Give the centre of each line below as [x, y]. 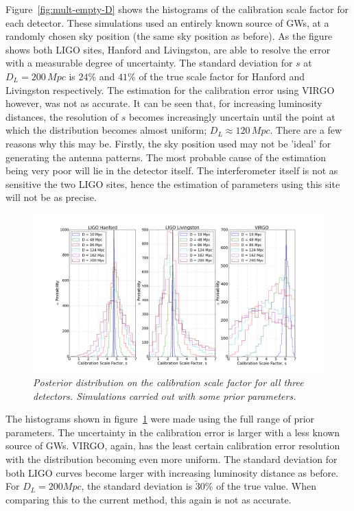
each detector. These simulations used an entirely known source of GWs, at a [167, 22]
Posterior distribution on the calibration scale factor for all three [168, 382]
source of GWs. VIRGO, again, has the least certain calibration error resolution [173, 445]
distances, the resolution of [62, 116]
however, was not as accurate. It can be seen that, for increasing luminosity [164, 103]
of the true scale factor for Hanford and [222, 76]
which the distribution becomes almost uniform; [106, 130]
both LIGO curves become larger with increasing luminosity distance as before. [172, 472]
